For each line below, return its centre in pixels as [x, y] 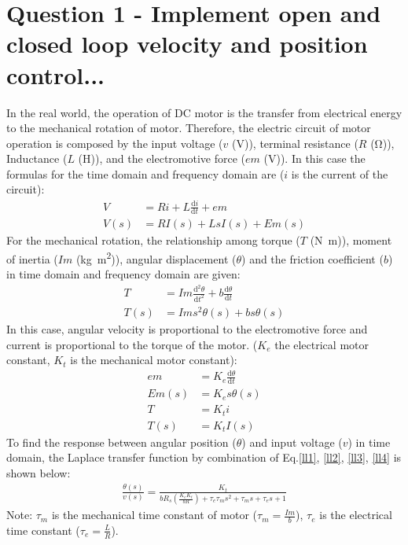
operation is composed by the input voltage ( [115, 143]
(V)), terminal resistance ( [295, 143]
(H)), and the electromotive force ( [162, 158]
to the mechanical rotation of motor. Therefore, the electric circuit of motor [189, 128]
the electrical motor [322, 344]
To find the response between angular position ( [121, 442]
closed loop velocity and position [187, 44]
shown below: [39, 472]
